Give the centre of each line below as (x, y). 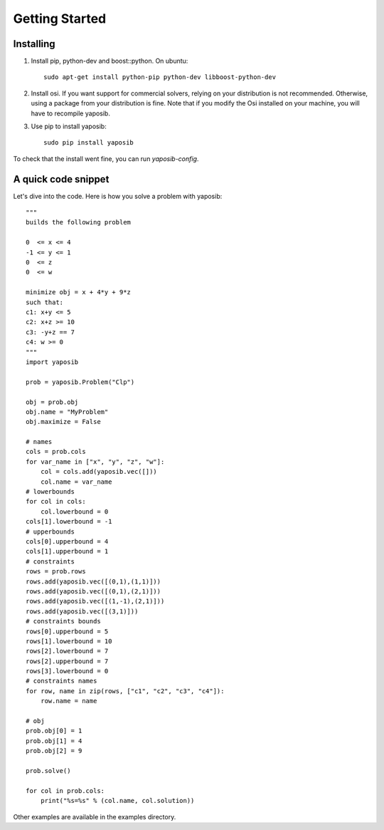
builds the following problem (79, 222)
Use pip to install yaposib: (69, 126)
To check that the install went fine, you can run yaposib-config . (106, 159)
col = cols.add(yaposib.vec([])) (99, 472)
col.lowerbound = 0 (74, 512)
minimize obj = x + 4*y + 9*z (79, 292)
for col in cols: (56, 502)
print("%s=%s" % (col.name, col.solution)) (117, 801)
